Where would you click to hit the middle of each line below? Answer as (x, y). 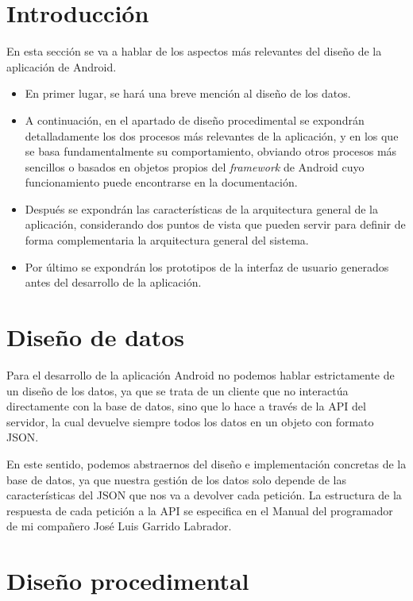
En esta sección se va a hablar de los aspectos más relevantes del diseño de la (194, 51)
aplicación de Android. (62, 66)
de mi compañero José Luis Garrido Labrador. (119, 526)
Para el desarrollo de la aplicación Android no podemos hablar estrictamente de (201, 374)
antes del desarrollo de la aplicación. (113, 282)
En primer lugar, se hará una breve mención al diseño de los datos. (188, 93)
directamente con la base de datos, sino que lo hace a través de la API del (186, 406)
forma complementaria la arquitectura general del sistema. (167, 240)
